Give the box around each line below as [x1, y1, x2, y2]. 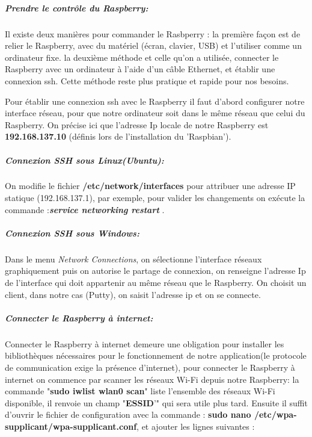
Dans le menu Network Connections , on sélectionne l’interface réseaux [5, 252, 262, 265]
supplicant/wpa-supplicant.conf [5, 420, 137, 432]
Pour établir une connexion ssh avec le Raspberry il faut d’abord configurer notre [5, 95, 305, 107]
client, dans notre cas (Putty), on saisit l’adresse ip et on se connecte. [5, 288, 261, 300]
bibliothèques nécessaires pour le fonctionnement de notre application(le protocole [5, 349, 307, 362]
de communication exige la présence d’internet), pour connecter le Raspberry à [5, 361, 295, 373]
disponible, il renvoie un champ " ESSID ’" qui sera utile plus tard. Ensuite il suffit [5, 396, 308, 409]
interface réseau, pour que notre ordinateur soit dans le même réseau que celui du [5, 107, 305, 119]
